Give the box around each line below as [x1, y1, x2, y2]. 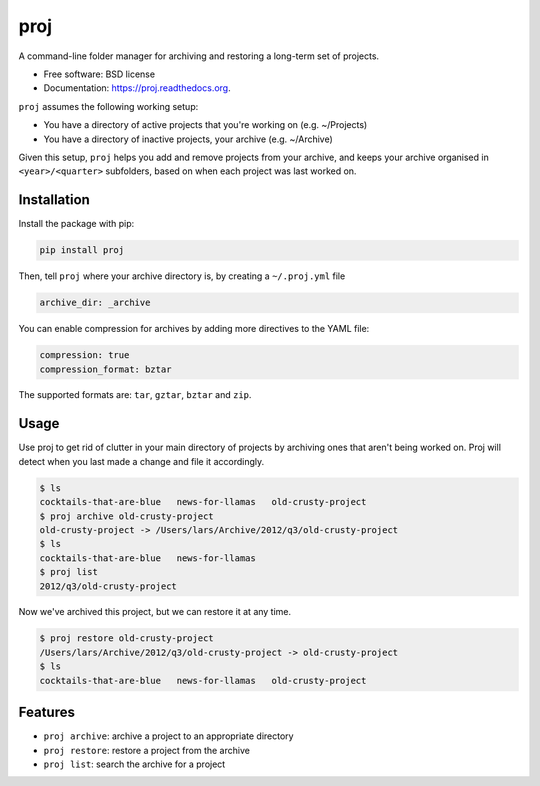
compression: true [39, 350, 130, 361]
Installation [18, 191, 90, 209]
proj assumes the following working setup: [18, 100, 199, 112]
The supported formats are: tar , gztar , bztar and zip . [18, 389, 252, 401]
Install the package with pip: [18, 218, 135, 230]
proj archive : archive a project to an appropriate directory [43, 730, 294, 742]
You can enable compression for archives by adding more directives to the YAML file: [18, 323, 370, 335]
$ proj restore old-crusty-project [39, 633, 214, 644]
